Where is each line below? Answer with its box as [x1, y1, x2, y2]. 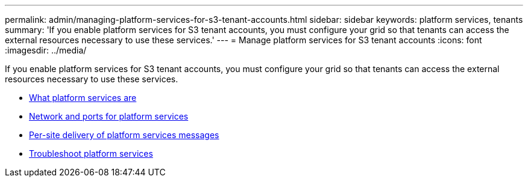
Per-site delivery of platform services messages [29, 130, 219, 140]
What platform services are [29, 93, 137, 103]
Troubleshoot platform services [29, 148, 153, 159]
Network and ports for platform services [29, 111, 189, 121]
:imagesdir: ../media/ [5, 45, 87, 55]
